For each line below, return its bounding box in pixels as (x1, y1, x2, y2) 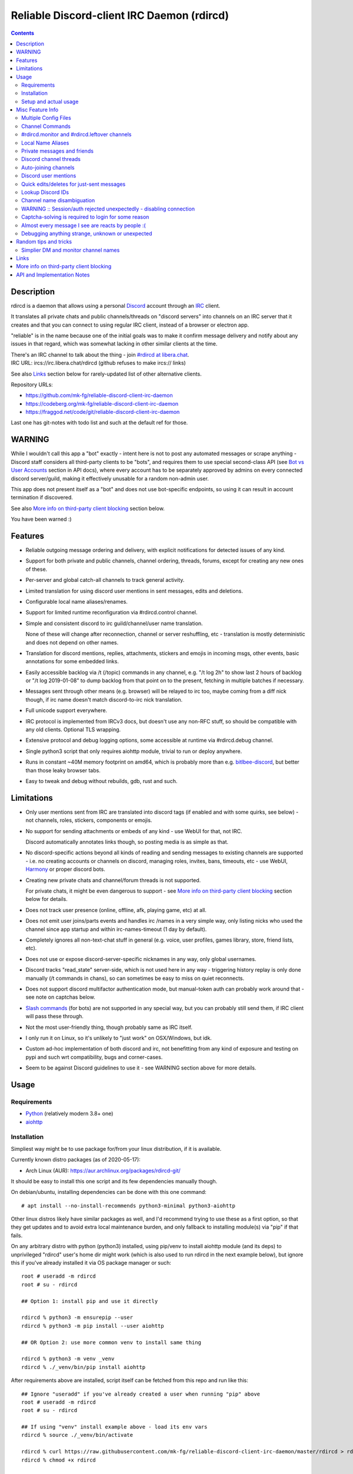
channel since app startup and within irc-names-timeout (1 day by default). (25, 926, 207, 933)
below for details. (25, 896, 68, 903)
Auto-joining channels (21, 164, 75, 171)
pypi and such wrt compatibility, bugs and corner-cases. (25, 1053, 163, 1061)
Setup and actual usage (21, 98, 79, 105)
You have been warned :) (11, 516, 72, 523)
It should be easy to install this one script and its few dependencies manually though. (11, 1177, 218, 1185)
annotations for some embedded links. (25, 658, 119, 665)
